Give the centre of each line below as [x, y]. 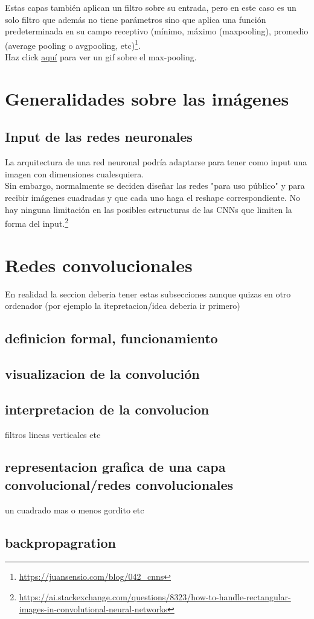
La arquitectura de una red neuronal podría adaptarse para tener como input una [156, 162]
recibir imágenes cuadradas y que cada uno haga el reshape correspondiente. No [152, 197]
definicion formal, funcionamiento [111, 338]
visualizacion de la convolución [102, 373]
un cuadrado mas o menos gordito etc [75, 509]
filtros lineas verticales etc [53, 434]
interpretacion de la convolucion [107, 409]
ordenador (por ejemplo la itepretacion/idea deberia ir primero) [123, 306]
